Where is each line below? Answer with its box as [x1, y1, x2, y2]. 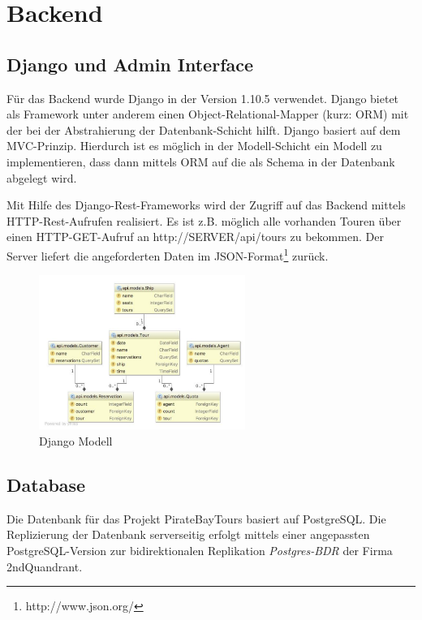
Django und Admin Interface [6, 51, 254, 76]
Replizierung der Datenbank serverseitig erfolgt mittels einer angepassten [6, 526, 370, 543]
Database [6, 472, 86, 497]
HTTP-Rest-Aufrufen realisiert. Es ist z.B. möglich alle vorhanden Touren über [6, 212, 402, 229]
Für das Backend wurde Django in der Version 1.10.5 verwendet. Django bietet [6, 89, 399, 106]
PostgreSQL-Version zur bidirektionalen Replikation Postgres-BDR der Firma [6, 542, 393, 559]
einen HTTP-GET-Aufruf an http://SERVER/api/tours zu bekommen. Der [6, 228, 384, 245]
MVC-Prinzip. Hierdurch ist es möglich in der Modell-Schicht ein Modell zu [6, 137, 382, 154]
